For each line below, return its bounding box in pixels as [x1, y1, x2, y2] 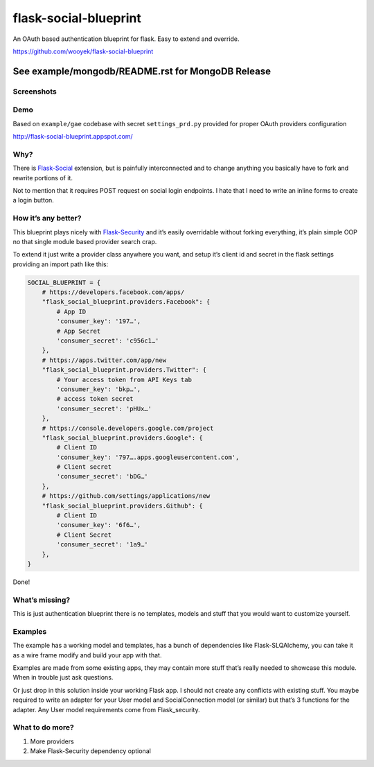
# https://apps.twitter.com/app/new [42, 356, 166, 364]
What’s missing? [12, 595, 71, 605]
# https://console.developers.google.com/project [42, 424, 214, 432]
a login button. [12, 196, 55, 205]
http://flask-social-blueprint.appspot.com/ [12, 132, 133, 141]
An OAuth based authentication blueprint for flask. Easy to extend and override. [12, 35, 240, 43]
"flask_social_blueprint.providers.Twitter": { [42, 366, 207, 374]
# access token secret [56, 395, 134, 403]
